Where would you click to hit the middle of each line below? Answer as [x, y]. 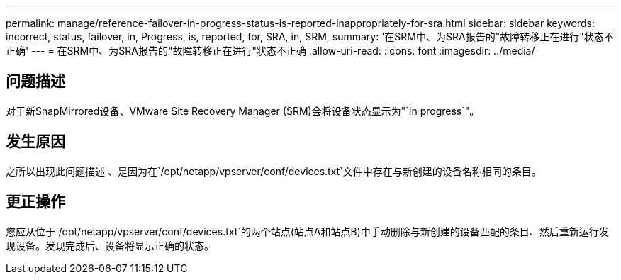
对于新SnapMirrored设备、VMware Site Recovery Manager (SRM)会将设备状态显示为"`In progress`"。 [243, 111]
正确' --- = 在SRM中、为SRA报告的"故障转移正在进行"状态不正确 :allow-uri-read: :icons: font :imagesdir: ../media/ [270, 51]
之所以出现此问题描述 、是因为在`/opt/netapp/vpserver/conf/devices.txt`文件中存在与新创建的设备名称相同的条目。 [274, 171]
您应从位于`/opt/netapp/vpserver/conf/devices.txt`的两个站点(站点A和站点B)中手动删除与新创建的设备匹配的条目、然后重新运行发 [307, 231]
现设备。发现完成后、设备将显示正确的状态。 [110, 245]
